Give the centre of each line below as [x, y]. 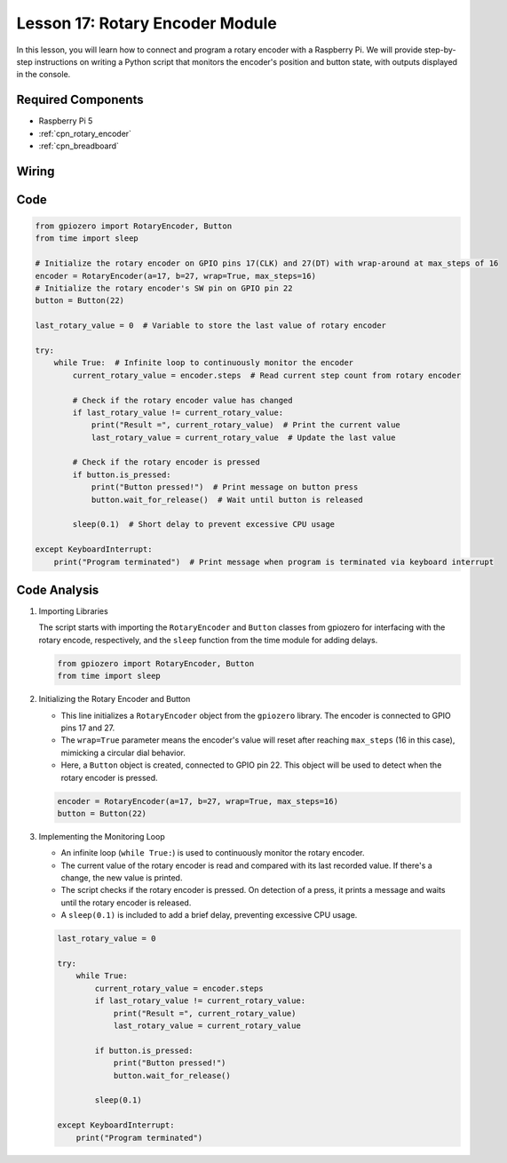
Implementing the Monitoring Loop [102, 836]
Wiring [36, 171]
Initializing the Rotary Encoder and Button [115, 699]
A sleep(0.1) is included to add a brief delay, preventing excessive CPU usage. [209, 915]
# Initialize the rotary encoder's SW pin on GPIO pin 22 [164, 288]
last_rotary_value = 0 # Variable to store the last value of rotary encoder [210, 326]
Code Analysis [58, 589]
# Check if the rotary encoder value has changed [182, 400]
